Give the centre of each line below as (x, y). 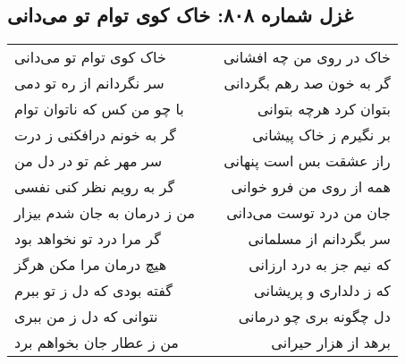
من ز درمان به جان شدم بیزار (105, 213)
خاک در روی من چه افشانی (307, 57)
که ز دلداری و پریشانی (322, 291)
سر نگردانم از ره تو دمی (89, 83)
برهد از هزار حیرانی (331, 343)
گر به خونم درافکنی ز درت (95, 135)
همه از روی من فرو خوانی (311, 187)
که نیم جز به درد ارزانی (320, 265)
